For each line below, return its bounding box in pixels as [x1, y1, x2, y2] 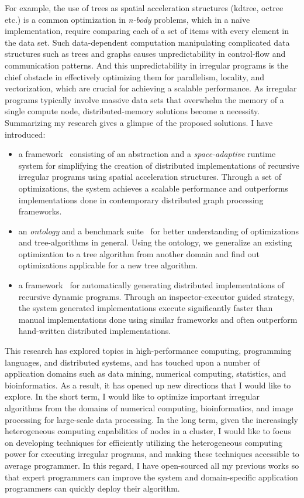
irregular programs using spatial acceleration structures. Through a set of [18, 170, 282, 183]
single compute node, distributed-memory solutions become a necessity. [5, 105, 260, 117]
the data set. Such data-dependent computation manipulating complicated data [5, 36, 290, 48]
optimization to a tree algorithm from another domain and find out [18, 247, 260, 260]
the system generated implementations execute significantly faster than [18, 302, 273, 314]
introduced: [5, 128, 46, 140]
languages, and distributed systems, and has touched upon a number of [5, 356, 260, 368]
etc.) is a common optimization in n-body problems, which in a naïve [5, 13, 250, 25]
